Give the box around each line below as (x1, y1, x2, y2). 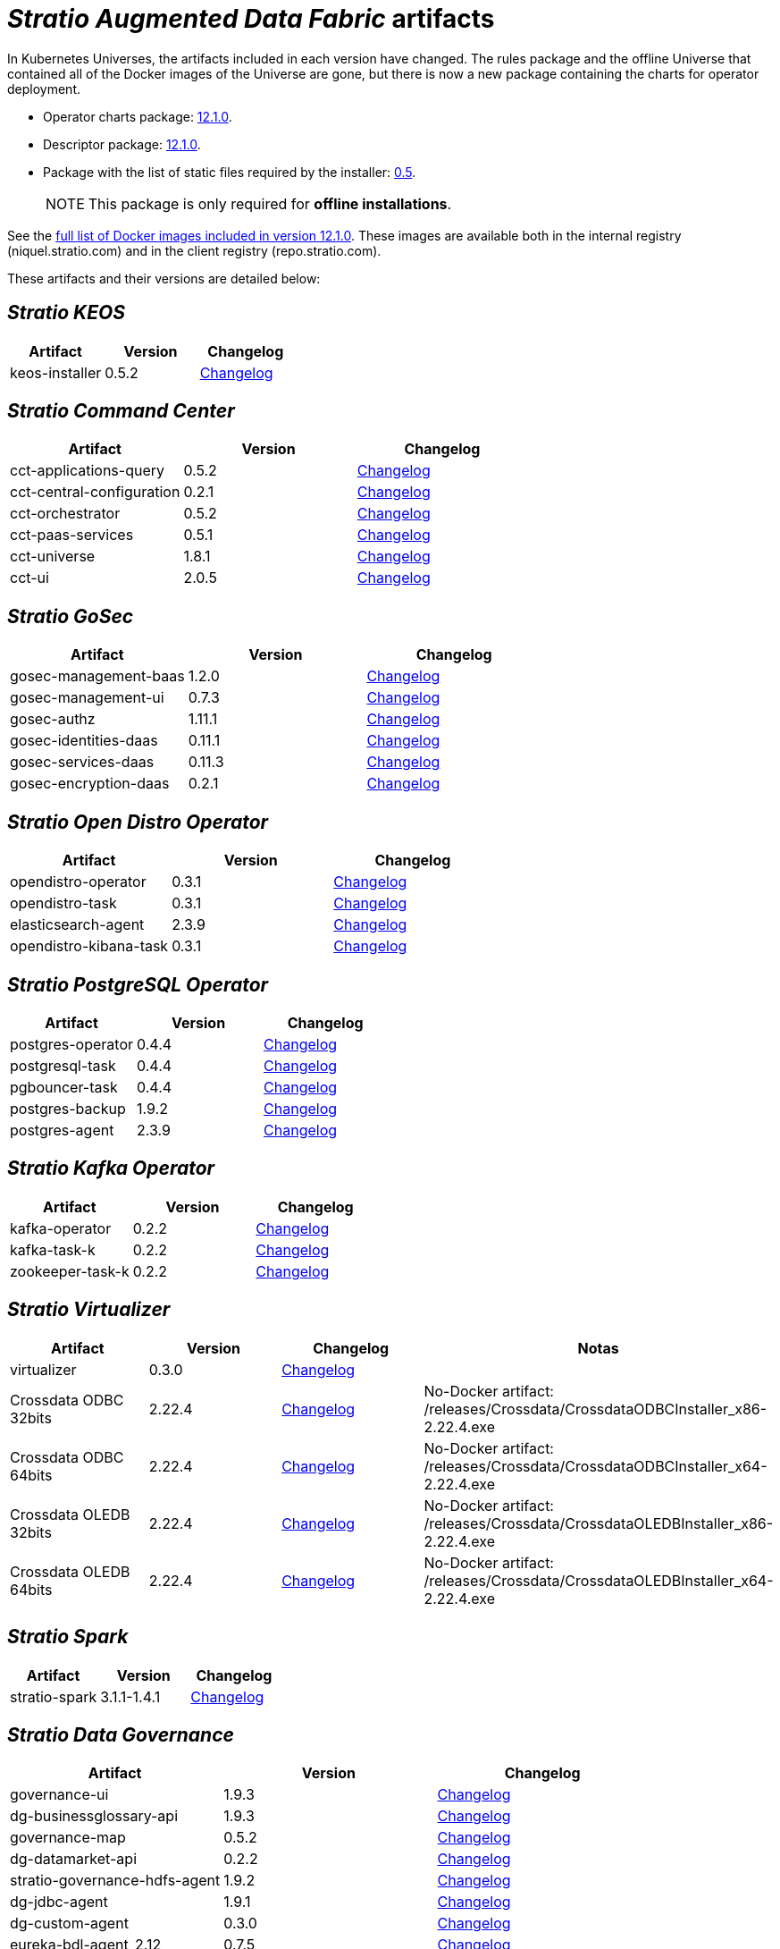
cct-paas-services (10, 526, 134, 544)
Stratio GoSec (7, 604, 134, 628)
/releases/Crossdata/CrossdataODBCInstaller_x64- (424, 1456, 767, 1475)
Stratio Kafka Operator (7, 1157, 215, 1180)
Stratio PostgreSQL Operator (7, 973, 269, 996)
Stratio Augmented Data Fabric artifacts (7, 4, 495, 34)
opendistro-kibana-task (10, 937, 169, 956)
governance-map (10, 1828, 126, 1847)
